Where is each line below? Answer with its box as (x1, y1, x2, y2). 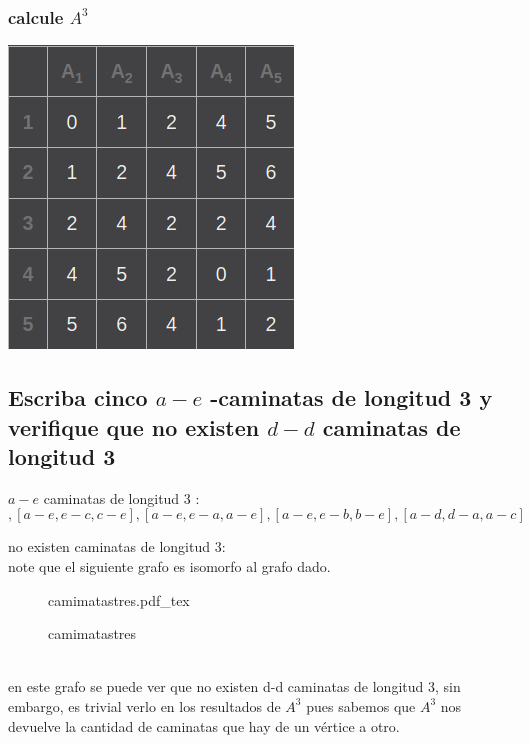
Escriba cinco (8, 382, 148, 413)
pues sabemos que (306, 695, 416, 716)
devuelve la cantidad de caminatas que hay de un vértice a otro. (8, 715, 400, 736)
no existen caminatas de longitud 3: (8, 536, 226, 557)
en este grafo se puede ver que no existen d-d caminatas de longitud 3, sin (8, 676, 461, 697)
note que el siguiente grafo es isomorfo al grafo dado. (8, 555, 331, 576)
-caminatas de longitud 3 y (210, 382, 493, 413)
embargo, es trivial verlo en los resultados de (8, 695, 281, 716)
